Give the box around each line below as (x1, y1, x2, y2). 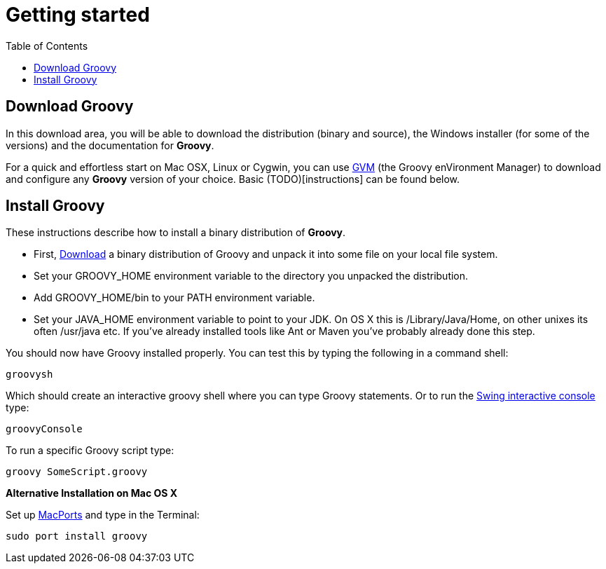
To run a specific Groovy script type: (6, 444, 174, 457)
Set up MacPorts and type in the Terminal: (6, 509, 200, 521)
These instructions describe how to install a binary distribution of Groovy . (6, 226, 346, 239)
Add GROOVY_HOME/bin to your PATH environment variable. (34, 292, 315, 304)
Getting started (6, 3, 150, 27)
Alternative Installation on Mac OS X (6, 487, 178, 500)
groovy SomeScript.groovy (6, 466, 148, 478)
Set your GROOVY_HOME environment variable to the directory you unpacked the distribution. (34, 270, 469, 282)
